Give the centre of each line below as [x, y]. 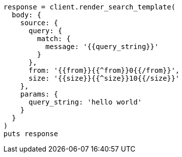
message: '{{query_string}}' [102, 47]
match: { [54, 39]
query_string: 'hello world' [85, 102]
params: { [39, 94]
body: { [26, 15]
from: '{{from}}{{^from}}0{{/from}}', [104, 70]
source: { [39, 23]
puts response [31, 134]
